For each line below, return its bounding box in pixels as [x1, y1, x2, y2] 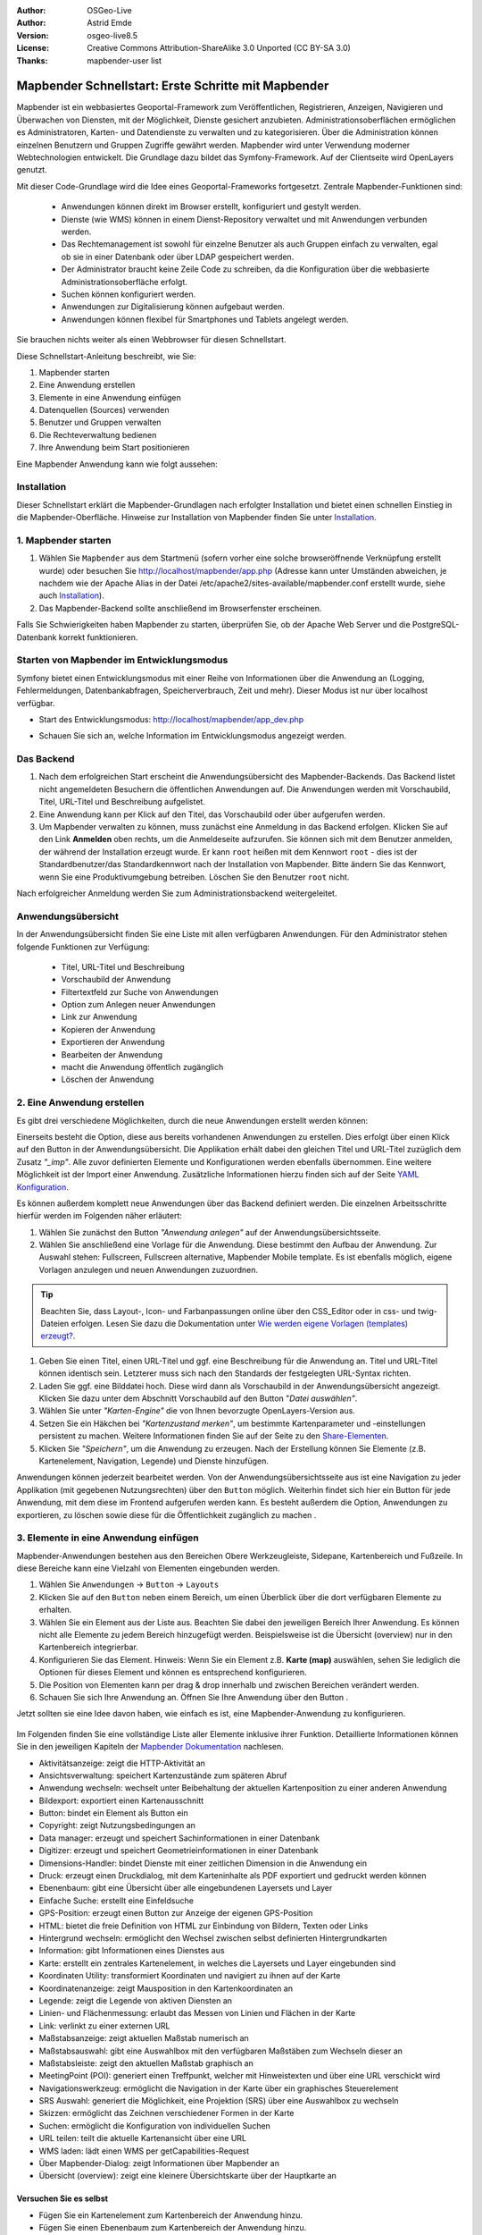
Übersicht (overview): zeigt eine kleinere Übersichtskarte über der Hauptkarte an [38, 2171, 337, 2181]
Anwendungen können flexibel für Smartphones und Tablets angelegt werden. [61, 314, 349, 325]
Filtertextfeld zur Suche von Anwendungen [61, 986, 219, 997]
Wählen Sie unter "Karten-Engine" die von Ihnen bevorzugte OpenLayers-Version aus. [38, 1405, 356, 1416]
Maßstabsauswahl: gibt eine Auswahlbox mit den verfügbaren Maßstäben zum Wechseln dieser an [38, 2045, 403, 2056]
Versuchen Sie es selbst [16, 2193, 109, 2204]
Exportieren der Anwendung [61, 1037, 165, 1048]
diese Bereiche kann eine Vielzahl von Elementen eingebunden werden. [16, 1563, 280, 1573]
